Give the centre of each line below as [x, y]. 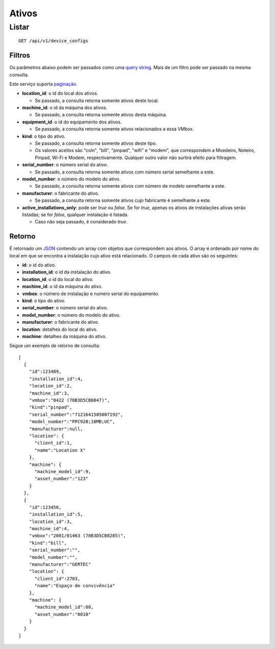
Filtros [20, 55]
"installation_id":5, [56, 514]
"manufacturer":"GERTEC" [60, 564]
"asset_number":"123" [61, 479]
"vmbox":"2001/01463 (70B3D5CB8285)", [77, 536]
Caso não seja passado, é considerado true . [81, 222]
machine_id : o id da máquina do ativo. [62, 287]
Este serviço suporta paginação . [43, 84]
